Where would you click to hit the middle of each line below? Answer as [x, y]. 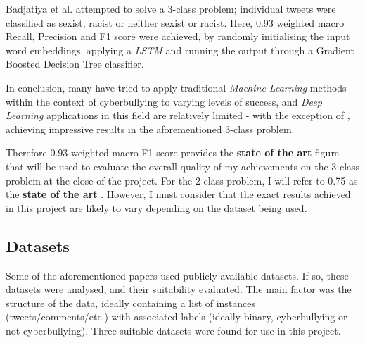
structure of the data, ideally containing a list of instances [131, 303]
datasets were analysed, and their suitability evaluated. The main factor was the [179, 289]
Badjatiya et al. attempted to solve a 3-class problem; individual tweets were [171, 8]
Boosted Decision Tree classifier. [75, 64]
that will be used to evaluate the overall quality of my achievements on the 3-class [183, 166]
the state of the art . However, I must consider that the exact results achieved [178, 194]
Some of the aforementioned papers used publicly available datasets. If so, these [177, 275]
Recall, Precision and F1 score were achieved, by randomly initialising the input [178, 36]
